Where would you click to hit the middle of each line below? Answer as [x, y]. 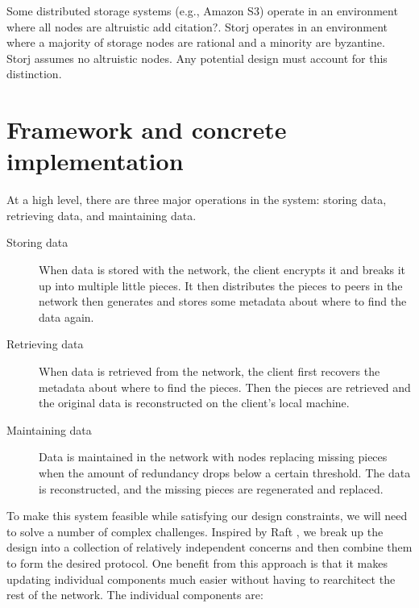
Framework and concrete [147, 129]
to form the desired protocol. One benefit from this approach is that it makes [197, 562]
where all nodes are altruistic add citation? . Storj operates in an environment [197, 26]
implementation [95, 161]
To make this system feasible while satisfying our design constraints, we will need [207, 516]
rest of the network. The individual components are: [135, 595]
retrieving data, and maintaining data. [102, 215]
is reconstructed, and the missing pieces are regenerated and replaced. [211, 488]
